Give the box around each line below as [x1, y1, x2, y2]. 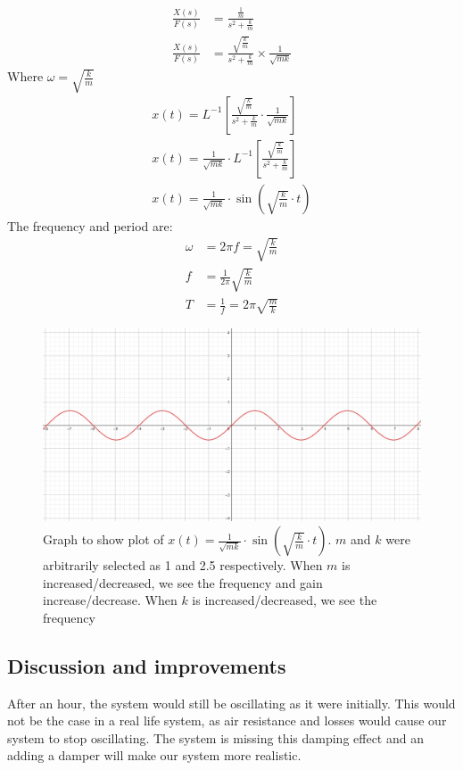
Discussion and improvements [7, 651, 286, 679]
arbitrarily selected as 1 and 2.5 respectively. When [43, 556, 323, 575]
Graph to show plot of [43, 530, 164, 549]
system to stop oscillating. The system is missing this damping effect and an [7, 728, 424, 747]
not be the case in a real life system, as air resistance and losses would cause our [7, 711, 447, 730]
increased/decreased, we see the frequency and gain [43, 573, 323, 592]
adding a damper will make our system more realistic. [7, 746, 302, 765]
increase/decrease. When [43, 591, 178, 609]
